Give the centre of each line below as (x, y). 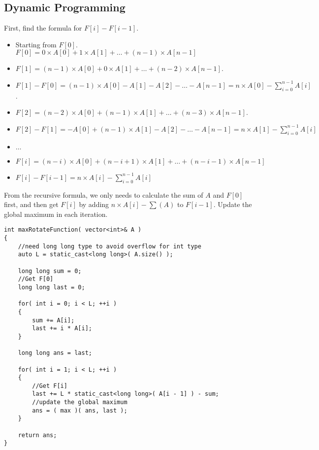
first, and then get (31, 204)
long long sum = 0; (50, 271)
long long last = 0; (51, 287)
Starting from (36, 44)
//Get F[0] (36, 279)
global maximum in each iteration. (56, 214)
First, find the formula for (43, 28)
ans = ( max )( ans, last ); (80, 410)
